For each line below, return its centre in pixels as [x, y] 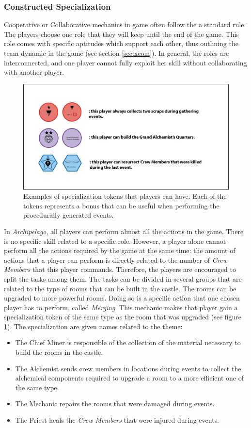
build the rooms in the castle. [59, 352]
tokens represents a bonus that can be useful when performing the [121, 205]
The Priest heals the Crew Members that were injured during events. [117, 420]
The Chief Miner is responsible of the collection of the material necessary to [128, 342]
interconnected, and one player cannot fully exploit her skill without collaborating [125, 62]
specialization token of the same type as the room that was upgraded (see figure [123, 317]
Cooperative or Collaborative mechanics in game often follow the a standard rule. [125, 24]
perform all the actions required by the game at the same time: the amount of [120, 250]
